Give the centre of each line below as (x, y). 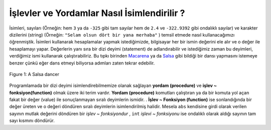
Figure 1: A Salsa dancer (34, 74)
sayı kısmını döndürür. (32, 120)
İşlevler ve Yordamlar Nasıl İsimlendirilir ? (97, 13)
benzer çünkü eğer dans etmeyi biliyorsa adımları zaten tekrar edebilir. (82, 63)
